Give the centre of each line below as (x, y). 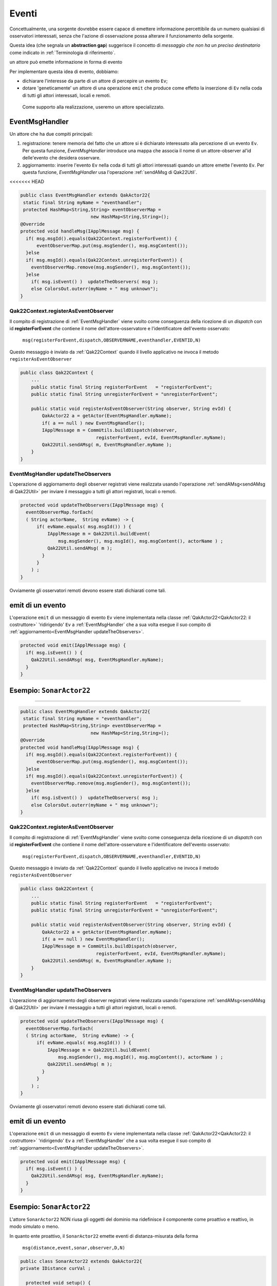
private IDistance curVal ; (55, 1269)
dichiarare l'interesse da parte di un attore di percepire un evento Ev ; (95, 81)
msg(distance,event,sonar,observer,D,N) (74, 1248)
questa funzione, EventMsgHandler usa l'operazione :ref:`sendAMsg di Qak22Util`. (110, 172)
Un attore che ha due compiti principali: (51, 134)
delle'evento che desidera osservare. (62, 158)
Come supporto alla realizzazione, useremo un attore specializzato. (94, 107)
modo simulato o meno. (34, 1226)
